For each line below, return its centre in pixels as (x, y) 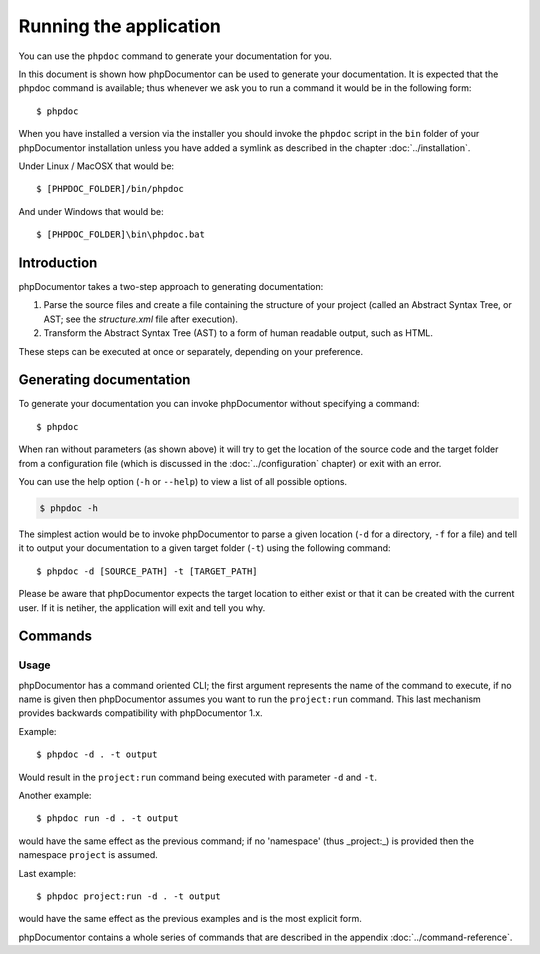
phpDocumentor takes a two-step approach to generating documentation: (171, 286)
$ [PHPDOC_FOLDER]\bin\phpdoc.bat (120, 234)
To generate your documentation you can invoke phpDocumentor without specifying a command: (219, 404)
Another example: (55, 796)
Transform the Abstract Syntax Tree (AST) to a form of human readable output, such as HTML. (238, 333)
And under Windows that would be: (91, 211)
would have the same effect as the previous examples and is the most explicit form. (190, 919)
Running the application (120, 26)
